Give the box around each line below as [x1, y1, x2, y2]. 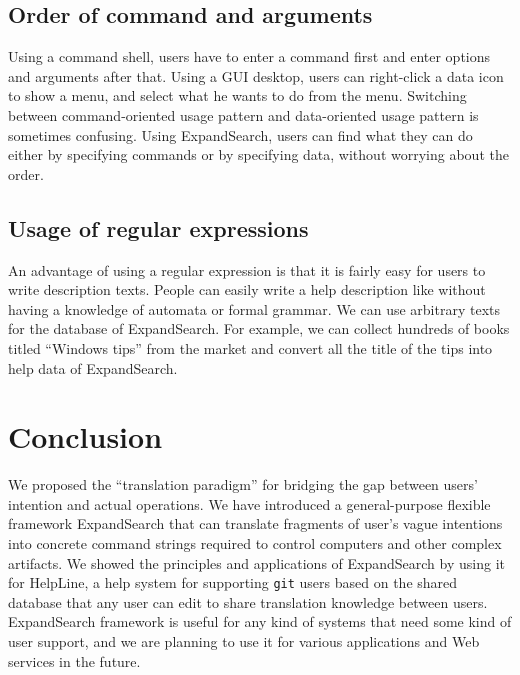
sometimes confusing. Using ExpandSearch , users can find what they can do [8, 124, 473, 145]
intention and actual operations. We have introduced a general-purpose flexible [8, 493, 491, 514]
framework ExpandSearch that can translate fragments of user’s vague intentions [8, 513, 503, 534]
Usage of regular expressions [8, 212, 309, 243]
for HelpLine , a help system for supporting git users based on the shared [8, 572, 458, 593]
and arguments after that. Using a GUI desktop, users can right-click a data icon [8, 65, 504, 86]
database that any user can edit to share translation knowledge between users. [8, 591, 488, 612]
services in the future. [8, 650, 141, 671]
